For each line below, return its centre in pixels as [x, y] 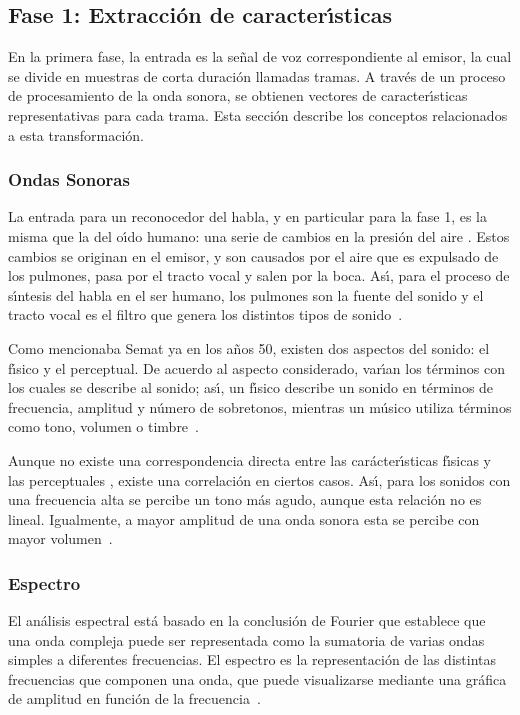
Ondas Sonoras [69, 179]
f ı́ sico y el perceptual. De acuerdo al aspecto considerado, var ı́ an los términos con [257, 367]
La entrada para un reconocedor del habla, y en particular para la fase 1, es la [247, 216]
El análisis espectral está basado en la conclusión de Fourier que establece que [247, 620]
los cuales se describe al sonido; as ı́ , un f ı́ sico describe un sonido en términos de [251, 387]
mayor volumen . [60, 538]
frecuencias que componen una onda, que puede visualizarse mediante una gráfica [257, 678]
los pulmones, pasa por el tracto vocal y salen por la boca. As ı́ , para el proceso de [259, 275]
